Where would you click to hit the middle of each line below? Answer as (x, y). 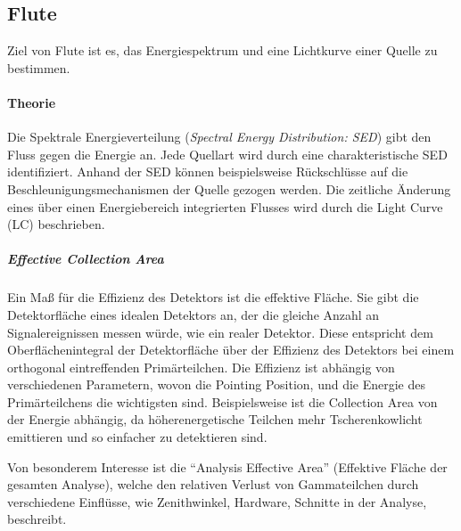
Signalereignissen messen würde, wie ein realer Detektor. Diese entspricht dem (220, 332)
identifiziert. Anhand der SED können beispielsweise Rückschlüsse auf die (208, 172)
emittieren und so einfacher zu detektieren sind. (137, 437)
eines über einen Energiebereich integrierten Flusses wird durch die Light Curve (225, 206)
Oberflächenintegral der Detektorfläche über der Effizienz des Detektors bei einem (231, 350)
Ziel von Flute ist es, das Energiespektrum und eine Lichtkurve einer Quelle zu (222, 50)
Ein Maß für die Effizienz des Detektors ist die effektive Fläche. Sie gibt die (213, 297)
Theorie (32, 102)
